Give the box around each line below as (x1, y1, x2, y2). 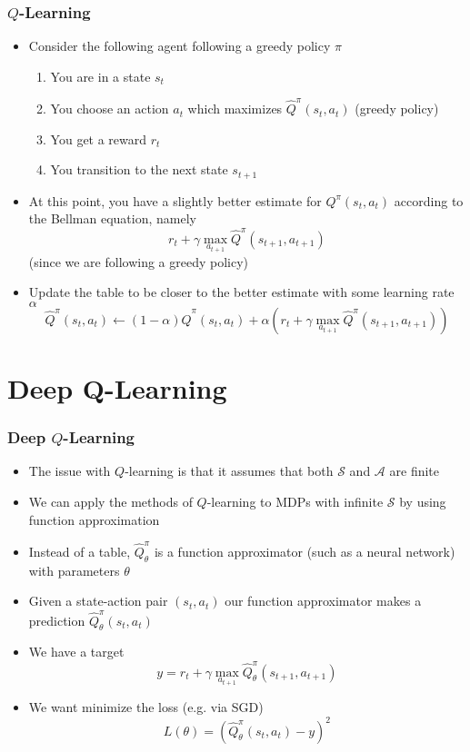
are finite (389, 461, 440, 480)
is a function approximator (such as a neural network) (154, 541, 455, 560)
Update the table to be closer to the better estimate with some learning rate (28, 282, 455, 302)
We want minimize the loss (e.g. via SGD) (28, 698, 264, 717)
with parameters (28, 560, 120, 579)
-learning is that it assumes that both (125, 461, 334, 480)
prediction (28, 610, 85, 629)
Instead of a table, (28, 541, 131, 560)
